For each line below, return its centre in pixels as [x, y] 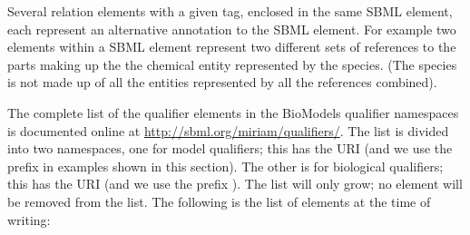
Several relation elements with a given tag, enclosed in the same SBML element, [230, 11]
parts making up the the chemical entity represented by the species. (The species [232, 64]
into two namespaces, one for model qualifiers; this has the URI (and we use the [230, 148]
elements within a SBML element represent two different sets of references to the [232, 47]
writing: [29, 219]
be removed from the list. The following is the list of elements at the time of [219, 201]
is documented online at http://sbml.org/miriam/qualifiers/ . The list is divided [228, 130]
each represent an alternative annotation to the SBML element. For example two [232, 29]
